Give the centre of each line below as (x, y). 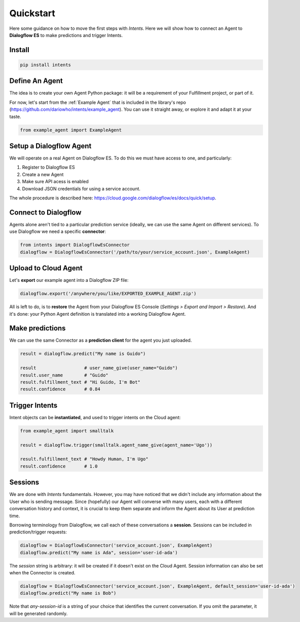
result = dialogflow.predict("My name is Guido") (83, 354)
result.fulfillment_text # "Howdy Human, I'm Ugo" (84, 459)
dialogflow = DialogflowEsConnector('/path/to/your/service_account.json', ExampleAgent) (135, 252)
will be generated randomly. (39, 613)
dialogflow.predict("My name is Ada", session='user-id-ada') (99, 552)
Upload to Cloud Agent (46, 268)
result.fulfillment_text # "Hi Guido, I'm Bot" (80, 382)
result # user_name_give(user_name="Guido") (99, 368)
